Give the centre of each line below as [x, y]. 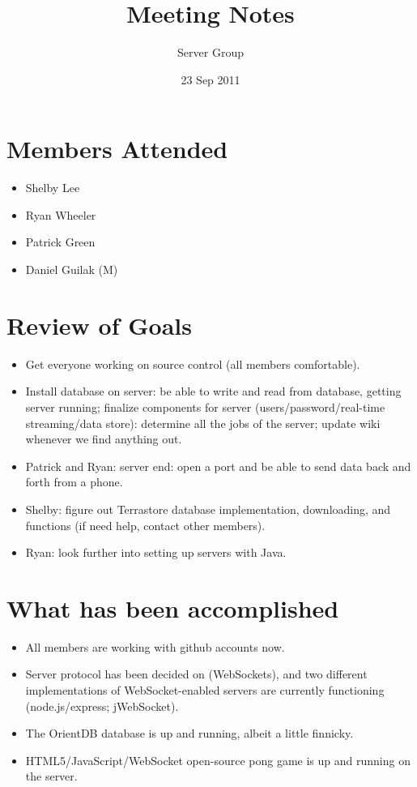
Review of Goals [99, 325]
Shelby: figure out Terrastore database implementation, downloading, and [208, 509]
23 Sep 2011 [211, 79]
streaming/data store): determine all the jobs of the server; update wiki [203, 423]
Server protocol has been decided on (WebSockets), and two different [196, 674]
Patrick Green [60, 242]
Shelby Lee [53, 188]
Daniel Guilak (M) [72, 269]
